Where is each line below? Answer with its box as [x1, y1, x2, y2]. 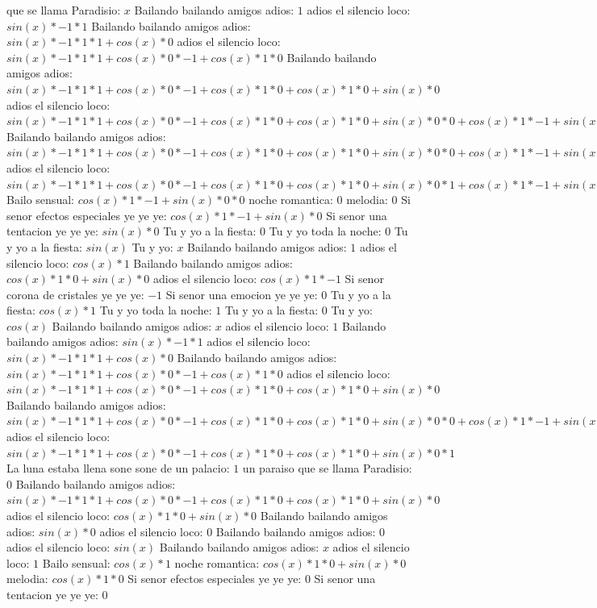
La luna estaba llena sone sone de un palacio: [6, 460, 230, 477]
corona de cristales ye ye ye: [6, 285, 144, 302]
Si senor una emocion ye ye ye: [165, 285, 318, 302]
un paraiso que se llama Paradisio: [242, 460, 412, 477]
